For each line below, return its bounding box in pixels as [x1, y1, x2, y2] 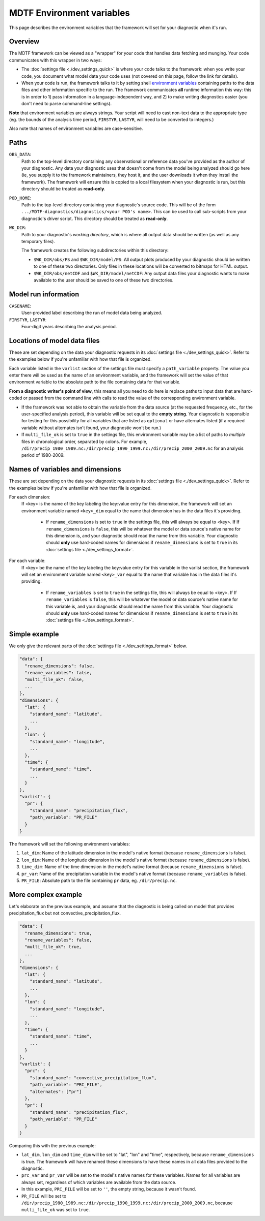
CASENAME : [9, 303, 31, 309]
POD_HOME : [9, 195, 31, 201]
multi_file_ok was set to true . [21, 1207, 90, 1213]
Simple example [9, 630, 59, 638]
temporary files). [21, 238, 55, 244]
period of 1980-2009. [21, 452, 65, 458]
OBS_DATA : [9, 152, 31, 157]
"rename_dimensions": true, [25, 930, 92, 936]
